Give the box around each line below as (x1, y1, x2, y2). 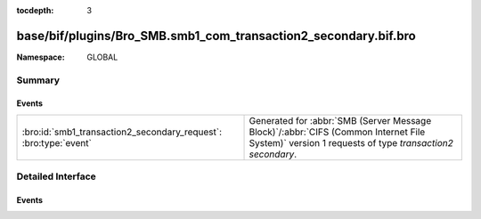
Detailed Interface (16, 170, 97, 182)
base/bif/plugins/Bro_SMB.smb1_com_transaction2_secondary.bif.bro (16, 28, 416, 44)
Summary (16, 74, 61, 86)
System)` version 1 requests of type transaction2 (249, 136, 453, 149)
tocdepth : (16, 5, 54, 15)
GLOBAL (86, 52, 118, 62)
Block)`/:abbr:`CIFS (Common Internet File (249, 126, 426, 138)
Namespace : (16, 52, 66, 62)
